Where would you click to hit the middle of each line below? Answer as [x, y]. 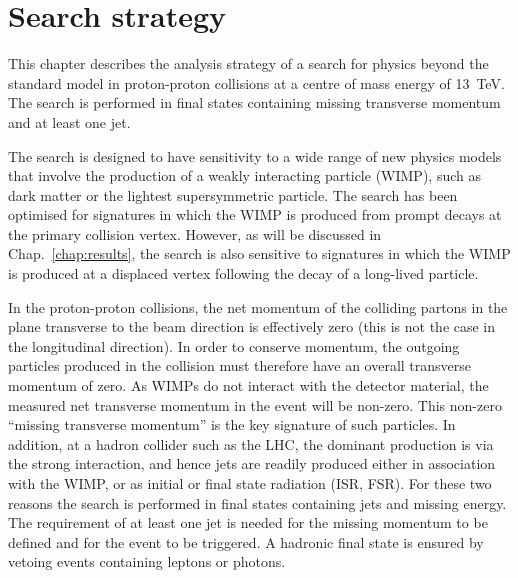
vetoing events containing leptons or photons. [147, 561]
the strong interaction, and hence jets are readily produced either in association [252, 463]
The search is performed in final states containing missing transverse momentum [254, 102]
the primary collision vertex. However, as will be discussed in [195, 233]
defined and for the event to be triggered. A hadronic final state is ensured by [246, 541]
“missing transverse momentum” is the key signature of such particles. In [232, 424]
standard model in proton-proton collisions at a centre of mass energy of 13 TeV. [256, 82]
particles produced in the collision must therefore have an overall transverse [240, 365]
